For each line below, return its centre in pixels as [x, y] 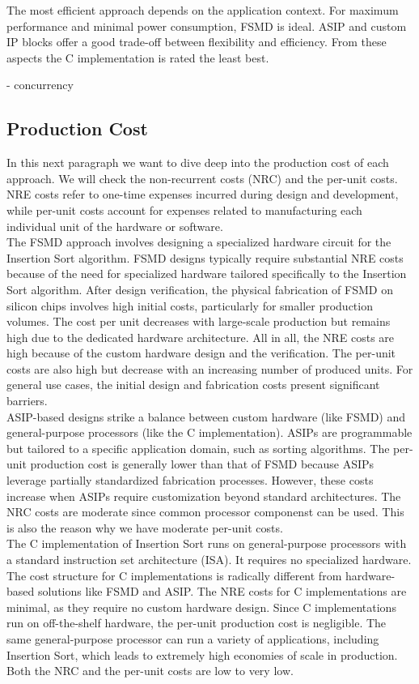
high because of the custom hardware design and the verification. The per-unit [201, 353]
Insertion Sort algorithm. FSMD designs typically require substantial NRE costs [205, 257]
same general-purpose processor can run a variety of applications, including [193, 638]
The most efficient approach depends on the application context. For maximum [203, 10]
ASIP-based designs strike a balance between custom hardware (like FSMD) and [206, 416]
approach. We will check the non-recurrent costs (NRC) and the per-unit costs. [202, 178]
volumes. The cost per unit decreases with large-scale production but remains [199, 321]
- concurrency [40, 85]
